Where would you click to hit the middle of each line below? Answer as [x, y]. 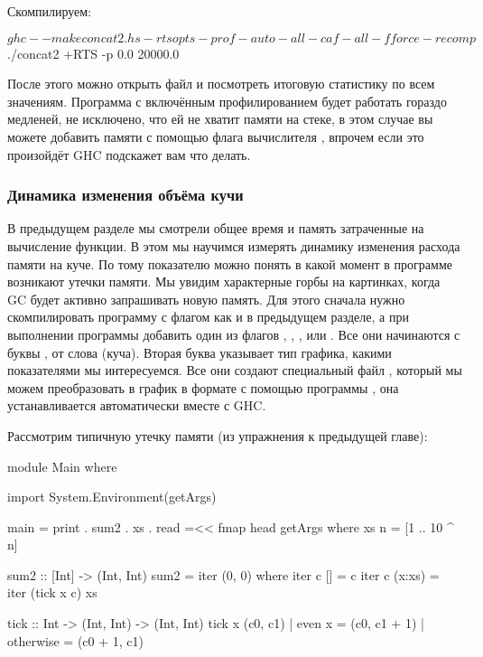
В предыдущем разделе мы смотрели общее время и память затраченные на [216, 228]
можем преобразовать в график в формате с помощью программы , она [203, 387]
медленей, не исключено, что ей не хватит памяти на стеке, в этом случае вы [220, 119]
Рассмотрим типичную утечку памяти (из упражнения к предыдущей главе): [218, 435]
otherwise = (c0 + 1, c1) [75, 640]
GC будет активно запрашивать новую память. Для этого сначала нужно [206, 299]
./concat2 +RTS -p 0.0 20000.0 [93, 53]
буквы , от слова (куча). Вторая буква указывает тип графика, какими [200, 352]
